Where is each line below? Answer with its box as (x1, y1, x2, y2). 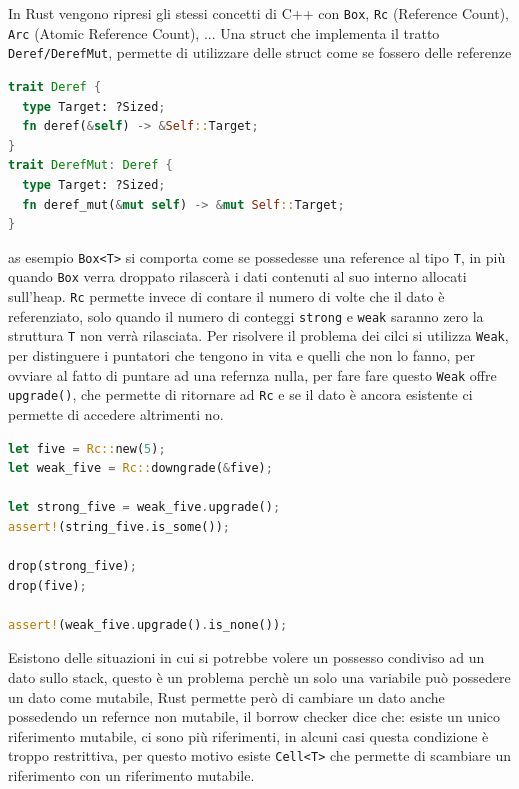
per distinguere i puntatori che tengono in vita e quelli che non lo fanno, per (8, 345, 475, 365)
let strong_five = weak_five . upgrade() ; (8, 500, 281, 515)
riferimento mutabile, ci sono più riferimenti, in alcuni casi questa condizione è (8, 725, 489, 746)
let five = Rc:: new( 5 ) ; (8, 441, 166, 456)
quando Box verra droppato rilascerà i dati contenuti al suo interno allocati (8, 266, 467, 287)
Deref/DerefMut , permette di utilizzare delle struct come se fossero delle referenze (8, 42, 512, 63)
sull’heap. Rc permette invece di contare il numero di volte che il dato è (8, 286, 445, 307)
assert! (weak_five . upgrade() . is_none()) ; (8, 617, 288, 632)
